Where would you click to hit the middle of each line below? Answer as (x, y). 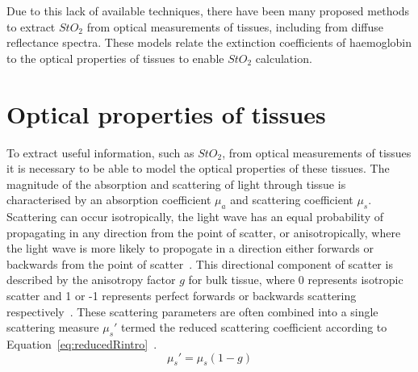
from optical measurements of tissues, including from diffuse (235, 26)
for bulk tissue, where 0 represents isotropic (296, 280)
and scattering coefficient (292, 200)
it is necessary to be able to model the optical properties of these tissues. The (198, 168)
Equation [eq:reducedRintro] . (82, 344)
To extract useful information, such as (100, 152)
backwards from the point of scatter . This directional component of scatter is (200, 263)
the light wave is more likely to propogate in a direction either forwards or (190, 248)
